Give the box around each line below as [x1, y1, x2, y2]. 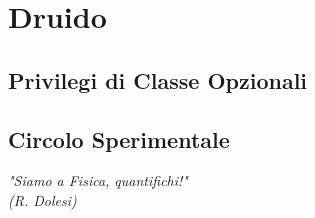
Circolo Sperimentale [8, 123, 230, 154]
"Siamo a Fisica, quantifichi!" [8, 170, 188, 191]
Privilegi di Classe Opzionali [8, 64, 308, 95]
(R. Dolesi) [8, 189, 77, 210]
